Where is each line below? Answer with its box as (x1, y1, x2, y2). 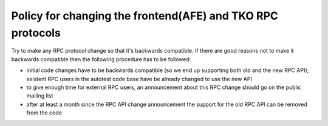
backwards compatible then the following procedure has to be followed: (11, 55, 191, 63)
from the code (26, 109, 62, 116)
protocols (11, 26, 61, 39)
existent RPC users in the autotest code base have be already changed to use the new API (26, 75, 252, 82)
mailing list (26, 92, 53, 99)
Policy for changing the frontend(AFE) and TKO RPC (11, 9, 279, 22)
